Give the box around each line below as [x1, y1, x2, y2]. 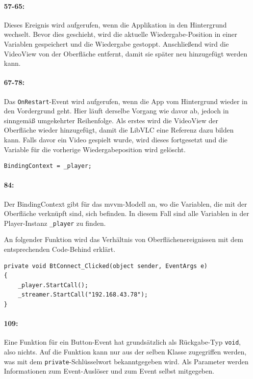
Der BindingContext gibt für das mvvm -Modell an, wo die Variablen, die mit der [4, 198, 247, 209]
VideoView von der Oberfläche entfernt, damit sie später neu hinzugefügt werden [4, 48, 248, 58]
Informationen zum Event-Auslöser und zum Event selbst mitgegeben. [4, 366, 214, 376]
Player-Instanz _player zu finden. [4, 217, 106, 228]
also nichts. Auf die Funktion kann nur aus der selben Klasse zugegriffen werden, [4, 347, 247, 357]
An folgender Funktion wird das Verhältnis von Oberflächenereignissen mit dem [4, 234, 244, 244]
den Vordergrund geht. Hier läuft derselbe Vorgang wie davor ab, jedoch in [4, 106, 229, 116]
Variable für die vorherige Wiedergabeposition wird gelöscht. [4, 144, 186, 154]
